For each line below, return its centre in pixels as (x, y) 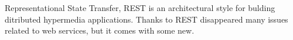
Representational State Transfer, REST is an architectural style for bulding (140, 8)
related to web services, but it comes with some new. (100, 30)
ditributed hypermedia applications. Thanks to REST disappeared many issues (146, 19)
